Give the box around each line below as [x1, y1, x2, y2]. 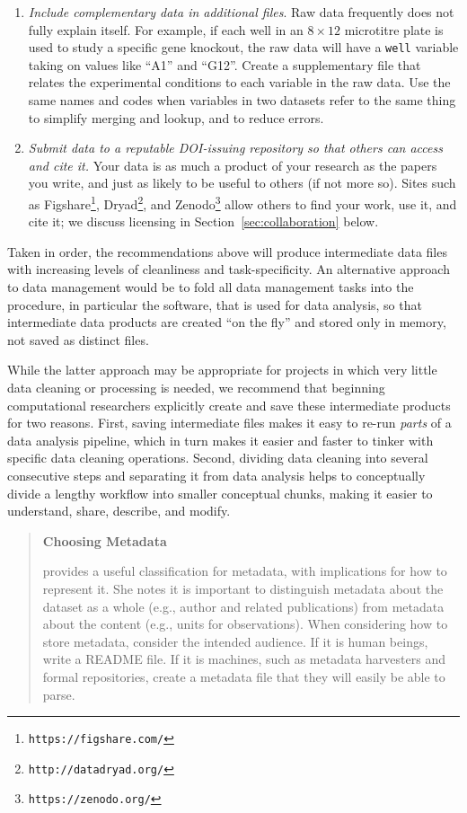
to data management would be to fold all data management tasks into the [7, 278, 414, 296]
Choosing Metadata [42, 531, 167, 550]
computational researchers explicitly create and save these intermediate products [7, 395, 451, 414]
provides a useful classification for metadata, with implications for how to [42, 561, 447, 580]
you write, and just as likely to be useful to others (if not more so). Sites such [28, 173, 456, 192]
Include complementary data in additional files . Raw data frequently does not [28, 3, 454, 21]
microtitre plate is [344, 20, 444, 39]
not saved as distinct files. [7, 330, 149, 349]
